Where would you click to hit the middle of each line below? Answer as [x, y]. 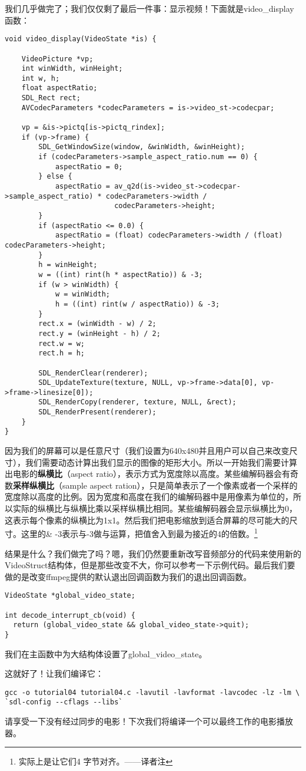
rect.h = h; [62, 353]
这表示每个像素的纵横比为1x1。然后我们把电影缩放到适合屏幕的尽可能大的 [147, 520]
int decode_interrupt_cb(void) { [70, 615]
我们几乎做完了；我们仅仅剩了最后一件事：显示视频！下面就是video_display [149, 8]
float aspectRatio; [59, 88]
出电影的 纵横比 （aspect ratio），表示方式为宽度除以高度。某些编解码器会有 [148, 474]
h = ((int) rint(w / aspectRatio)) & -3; [137, 304]
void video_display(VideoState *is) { [81, 39]
